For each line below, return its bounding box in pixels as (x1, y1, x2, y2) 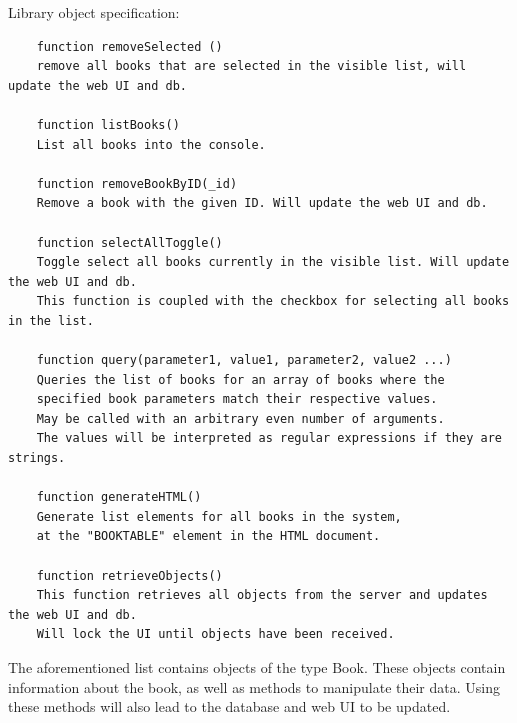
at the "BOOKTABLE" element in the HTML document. (36, 529, 381, 544)
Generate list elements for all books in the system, (36, 509, 402, 524)
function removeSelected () (36, 39, 223, 54)
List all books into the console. (36, 137, 266, 152)
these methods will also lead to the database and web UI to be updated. (8, 696, 451, 717)
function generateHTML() (36, 490, 202, 505)
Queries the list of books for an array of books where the (36, 372, 445, 387)
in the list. (8, 313, 94, 328)
